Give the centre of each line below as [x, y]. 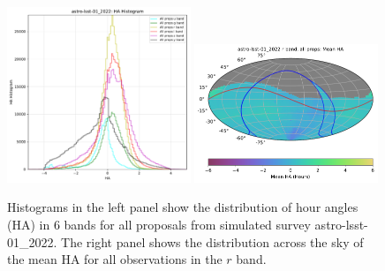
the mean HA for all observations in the [115, 259]
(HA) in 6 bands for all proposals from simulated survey [159, 224]
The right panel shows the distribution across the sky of [212, 241]
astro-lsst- [341, 224]
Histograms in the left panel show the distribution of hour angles [183, 207]
